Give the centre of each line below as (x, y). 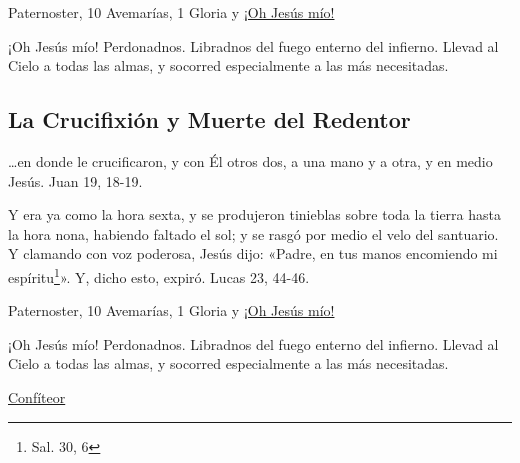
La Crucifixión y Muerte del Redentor (209, 119)
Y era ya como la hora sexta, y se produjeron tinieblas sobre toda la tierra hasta (254, 214)
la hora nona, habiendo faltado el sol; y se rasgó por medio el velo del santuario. (253, 233)
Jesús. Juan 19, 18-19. (75, 180)
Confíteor (37, 396)
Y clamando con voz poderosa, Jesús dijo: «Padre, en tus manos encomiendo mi (253, 253)
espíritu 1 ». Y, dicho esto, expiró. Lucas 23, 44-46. (159, 275)
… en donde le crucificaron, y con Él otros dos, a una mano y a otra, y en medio (250, 160)
